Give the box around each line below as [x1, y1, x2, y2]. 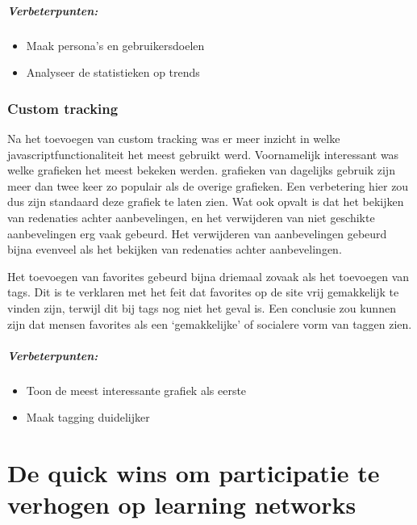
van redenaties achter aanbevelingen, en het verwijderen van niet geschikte [7, 208, 375, 225]
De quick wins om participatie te [7, 456, 380, 489]
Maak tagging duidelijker [26, 409, 150, 426]
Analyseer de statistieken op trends [26, 64, 200, 81]
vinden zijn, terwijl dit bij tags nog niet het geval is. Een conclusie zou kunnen [7, 299, 396, 316]
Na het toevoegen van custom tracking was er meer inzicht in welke [7, 129, 340, 146]
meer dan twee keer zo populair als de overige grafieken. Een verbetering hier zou [7, 177, 409, 194]
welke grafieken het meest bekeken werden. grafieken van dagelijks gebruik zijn [7, 162, 395, 178]
